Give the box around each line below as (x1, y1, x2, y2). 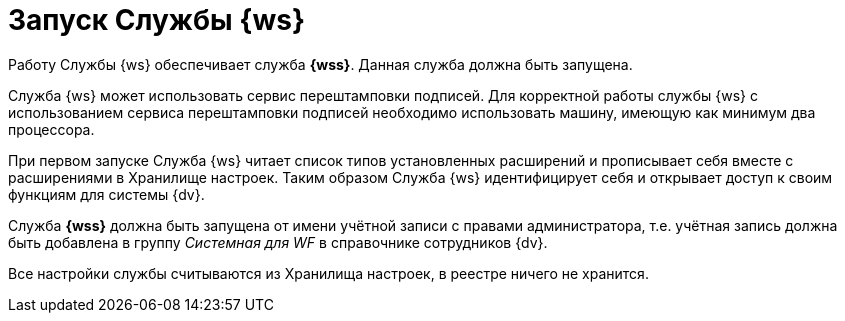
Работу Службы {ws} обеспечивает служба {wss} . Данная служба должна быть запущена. (8, 55, 633, 73)
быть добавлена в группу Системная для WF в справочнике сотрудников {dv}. (8, 233, 548, 251)
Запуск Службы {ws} (8, 3, 306, 37)
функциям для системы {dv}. (8, 185, 205, 203)
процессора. (8, 120, 95, 138)
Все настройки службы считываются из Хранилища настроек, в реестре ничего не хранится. (8, 264, 649, 282)
